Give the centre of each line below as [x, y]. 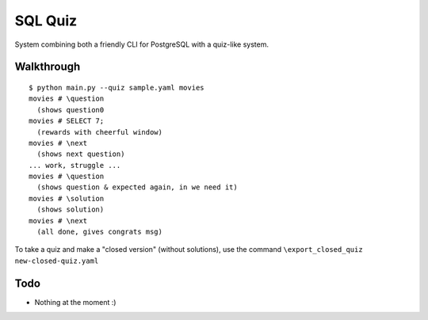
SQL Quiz [46, 21]
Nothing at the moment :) [75, 302]
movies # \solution [67, 198]
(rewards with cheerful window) [99, 132]
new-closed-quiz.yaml [57, 261]
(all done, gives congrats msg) [99, 232]
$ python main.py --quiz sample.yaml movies [117, 88]
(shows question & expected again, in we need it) [137, 187]
